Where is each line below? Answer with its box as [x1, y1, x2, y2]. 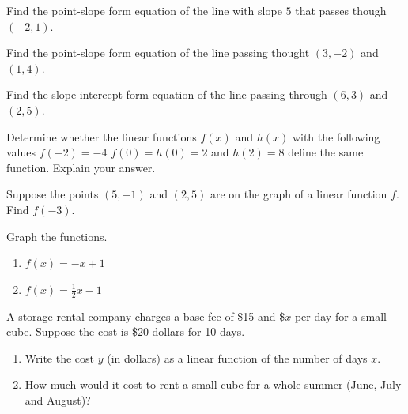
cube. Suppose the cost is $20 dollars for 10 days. [6, 323, 245, 340]
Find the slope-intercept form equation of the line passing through [6, 86, 327, 103]
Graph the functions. [6, 228, 108, 244]
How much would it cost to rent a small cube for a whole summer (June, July [25, 376, 402, 393]
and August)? [25, 391, 91, 408]
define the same [288, 144, 364, 160]
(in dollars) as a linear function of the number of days [107, 349, 368, 366]
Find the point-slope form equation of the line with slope [6, 2, 282, 18]
